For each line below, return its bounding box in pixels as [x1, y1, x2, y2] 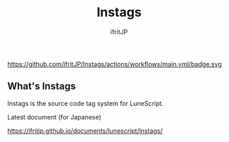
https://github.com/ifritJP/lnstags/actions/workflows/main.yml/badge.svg [7, 59, 222, 68]
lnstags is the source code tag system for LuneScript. [7, 99, 164, 107]
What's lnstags [7, 81, 76, 93]
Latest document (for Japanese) [7, 112, 101, 121]
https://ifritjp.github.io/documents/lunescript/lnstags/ [7, 126, 163, 135]
